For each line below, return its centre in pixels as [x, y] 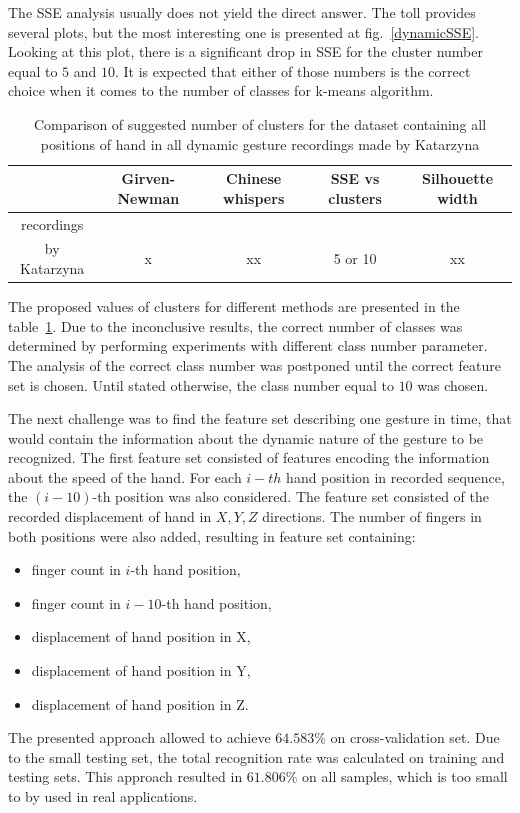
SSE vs [355, 178]
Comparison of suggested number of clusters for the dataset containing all [260, 123]
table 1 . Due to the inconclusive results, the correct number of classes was [235, 325]
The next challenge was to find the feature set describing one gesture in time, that [260, 418]
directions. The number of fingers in [372, 516]
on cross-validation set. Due [415, 737]
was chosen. [453, 384]
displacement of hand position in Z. [140, 703]
